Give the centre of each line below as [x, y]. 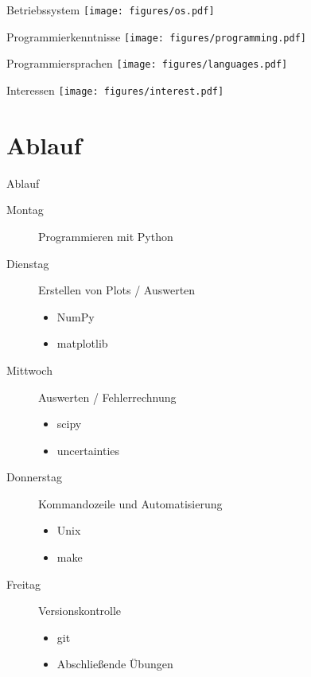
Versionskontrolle [80, 611]
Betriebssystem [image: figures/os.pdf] [111, 10]
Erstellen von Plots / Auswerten [117, 290]
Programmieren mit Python [106, 236]
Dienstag [28, 263]
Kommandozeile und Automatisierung [130, 503]
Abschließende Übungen [115, 664]
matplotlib [82, 343]
